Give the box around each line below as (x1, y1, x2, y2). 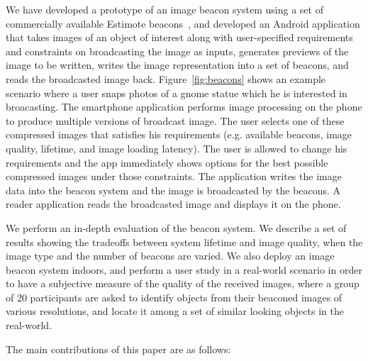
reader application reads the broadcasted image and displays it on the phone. (6, 196, 341, 211)
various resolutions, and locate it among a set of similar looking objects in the (6, 304, 344, 318)
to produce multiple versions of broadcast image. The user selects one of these (6, 113, 345, 128)
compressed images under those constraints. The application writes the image (6, 169, 342, 184)
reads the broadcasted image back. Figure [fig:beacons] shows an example (6, 71, 326, 86)
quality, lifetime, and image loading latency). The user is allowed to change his (6, 140, 347, 155)
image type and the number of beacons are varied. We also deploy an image (6, 248, 335, 263)
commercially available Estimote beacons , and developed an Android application (6, 16, 360, 30)
